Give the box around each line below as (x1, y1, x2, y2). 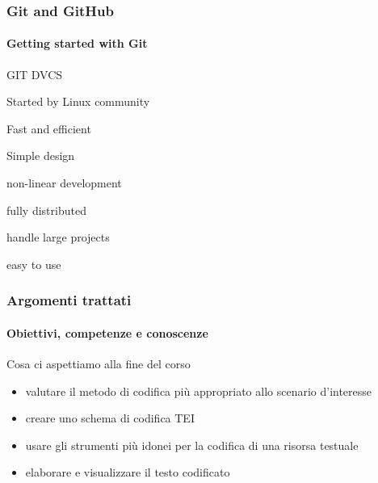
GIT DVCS (6, 65, 63, 82)
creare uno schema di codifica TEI (25, 409, 195, 426)
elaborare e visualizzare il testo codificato (25, 464, 230, 481)
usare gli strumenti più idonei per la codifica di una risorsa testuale (25, 436, 359, 453)
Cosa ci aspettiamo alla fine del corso (6, 355, 191, 372)
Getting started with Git (6, 35, 148, 52)
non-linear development (6, 174, 122, 191)
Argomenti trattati (6, 290, 132, 310)
